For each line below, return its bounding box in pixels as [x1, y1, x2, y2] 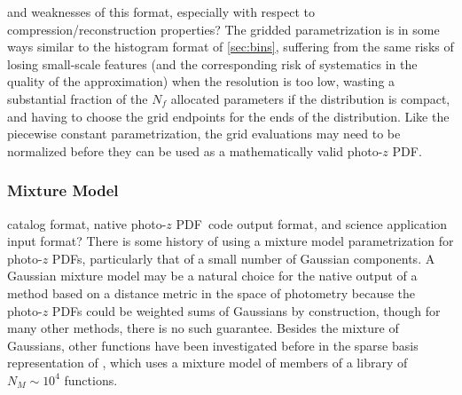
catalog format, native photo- [7, 214, 167, 233]
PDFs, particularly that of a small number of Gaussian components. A [51, 249, 435, 267]
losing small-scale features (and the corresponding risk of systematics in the [7, 54, 418, 73]
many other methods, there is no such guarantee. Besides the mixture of [7, 319, 399, 337]
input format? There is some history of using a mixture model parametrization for [7, 232, 454, 250]
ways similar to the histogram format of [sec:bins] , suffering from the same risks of [7, 37, 454, 56]
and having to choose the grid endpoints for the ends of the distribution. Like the [7, 107, 450, 125]
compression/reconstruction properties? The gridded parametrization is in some [7, 20, 440, 38]
